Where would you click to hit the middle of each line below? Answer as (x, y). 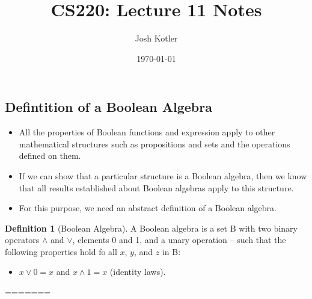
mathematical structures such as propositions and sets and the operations (154, 143)
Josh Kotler (156, 38)
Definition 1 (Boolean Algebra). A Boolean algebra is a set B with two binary (151, 228)
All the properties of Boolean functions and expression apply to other (147, 132)
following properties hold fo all (61, 251)
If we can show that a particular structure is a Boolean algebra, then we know (163, 175)
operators (22, 240)
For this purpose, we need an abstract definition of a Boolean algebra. (148, 208)
